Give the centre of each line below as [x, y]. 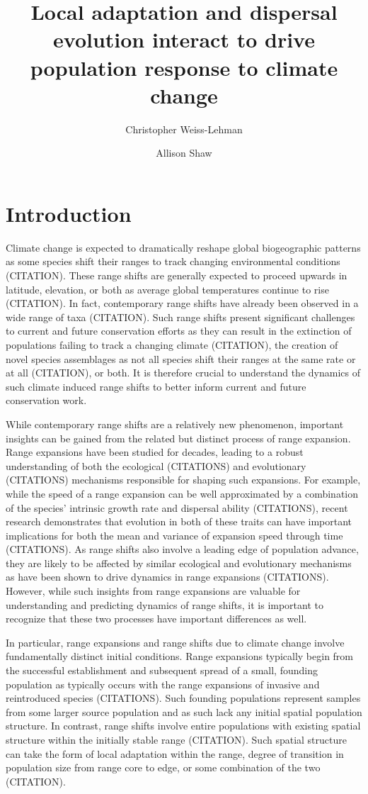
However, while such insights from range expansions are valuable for [153, 591]
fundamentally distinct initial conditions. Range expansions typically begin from [180, 656]
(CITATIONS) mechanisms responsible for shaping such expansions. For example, [183, 480]
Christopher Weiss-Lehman [184, 129]
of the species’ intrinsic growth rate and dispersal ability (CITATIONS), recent [177, 507]
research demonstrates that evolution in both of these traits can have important [179, 521]
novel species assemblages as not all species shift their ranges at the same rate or [181, 358]
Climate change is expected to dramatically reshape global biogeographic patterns [183, 247]
